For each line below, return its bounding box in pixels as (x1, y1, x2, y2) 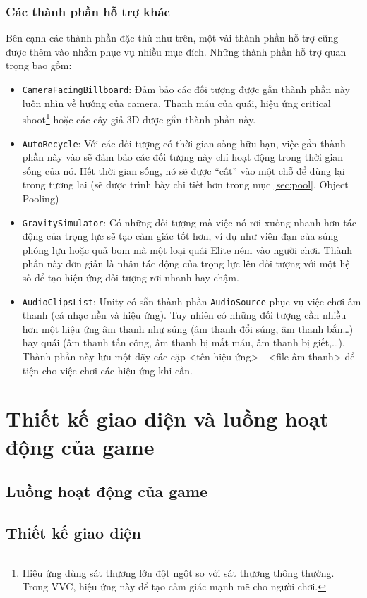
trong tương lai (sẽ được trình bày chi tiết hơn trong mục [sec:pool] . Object (22, 177, 349, 192)
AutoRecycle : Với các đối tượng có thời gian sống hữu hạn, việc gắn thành (22, 135, 346, 150)
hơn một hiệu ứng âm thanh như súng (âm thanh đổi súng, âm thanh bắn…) (22, 321, 354, 336)
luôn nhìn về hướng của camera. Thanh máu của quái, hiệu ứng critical (22, 95, 331, 110)
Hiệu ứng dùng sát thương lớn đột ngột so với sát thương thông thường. (22, 565, 335, 580)
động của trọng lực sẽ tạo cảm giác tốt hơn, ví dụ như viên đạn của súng (22, 228, 339, 243)
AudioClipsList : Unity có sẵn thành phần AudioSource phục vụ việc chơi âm (22, 293, 361, 308)
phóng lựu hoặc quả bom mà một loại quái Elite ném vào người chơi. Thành (22, 242, 353, 257)
